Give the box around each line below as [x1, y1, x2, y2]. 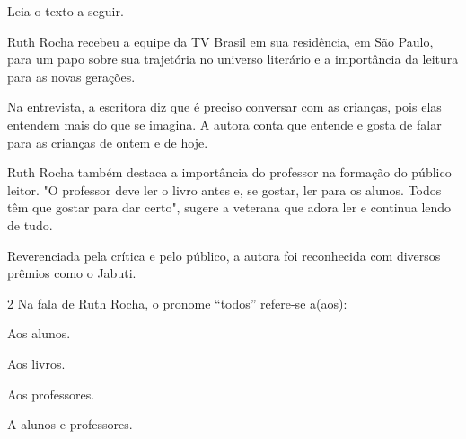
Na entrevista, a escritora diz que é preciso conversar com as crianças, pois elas [7, 97, 442, 116]
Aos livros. [7, 354, 66, 372]
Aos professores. [7, 384, 95, 403]
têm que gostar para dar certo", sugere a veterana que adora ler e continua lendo [7, 198, 452, 217]
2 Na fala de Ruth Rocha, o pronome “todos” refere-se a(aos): [7, 293, 347, 312]
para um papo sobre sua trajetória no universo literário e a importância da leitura [7, 49, 459, 68]
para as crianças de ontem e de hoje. [7, 132, 208, 151]
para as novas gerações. [7, 67, 136, 85]
